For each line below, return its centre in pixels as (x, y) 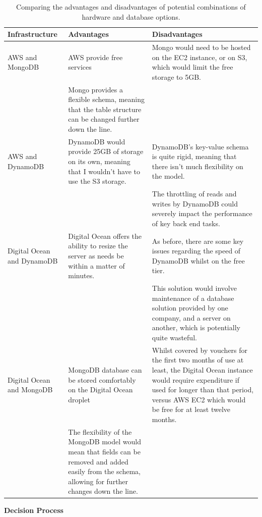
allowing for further (98, 481)
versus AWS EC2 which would (199, 399)
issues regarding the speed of (196, 251)
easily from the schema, (104, 471)
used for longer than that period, (203, 390)
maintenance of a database (193, 298)
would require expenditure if (195, 379)
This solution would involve (194, 288)
